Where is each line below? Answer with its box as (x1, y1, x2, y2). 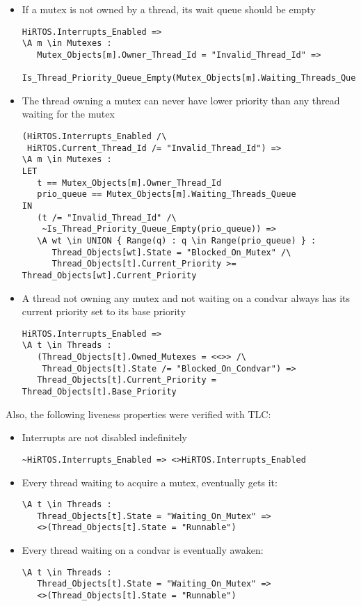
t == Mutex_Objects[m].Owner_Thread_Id (37, 177, 222, 188)
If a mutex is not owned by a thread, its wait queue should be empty (22, 2, 316, 16)
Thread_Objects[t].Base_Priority (22, 387, 177, 397)
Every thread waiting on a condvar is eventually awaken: (22, 543, 264, 557)
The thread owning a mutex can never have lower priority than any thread (22, 93, 340, 107)
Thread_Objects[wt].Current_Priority (22, 270, 197, 280)
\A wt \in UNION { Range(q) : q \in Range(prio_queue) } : (37, 235, 316, 246)
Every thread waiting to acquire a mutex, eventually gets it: (22, 475, 278, 489)
